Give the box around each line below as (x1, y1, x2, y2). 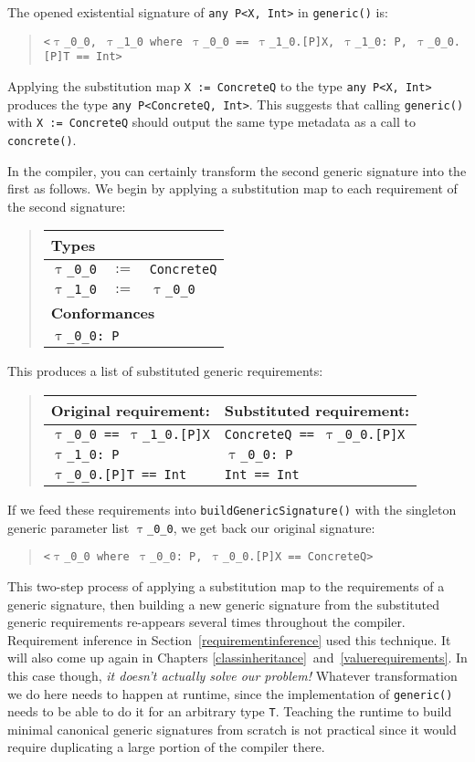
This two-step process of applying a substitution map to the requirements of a (7, 576, 445, 595)
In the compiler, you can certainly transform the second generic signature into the (7, 161, 467, 180)
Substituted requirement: (224, 399, 410, 421)
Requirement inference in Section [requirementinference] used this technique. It (7, 630, 451, 649)
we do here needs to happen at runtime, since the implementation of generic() (7, 684, 453, 703)
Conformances (50, 302, 155, 324)
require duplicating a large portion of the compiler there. (7, 737, 325, 757)
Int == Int (224, 466, 300, 482)
